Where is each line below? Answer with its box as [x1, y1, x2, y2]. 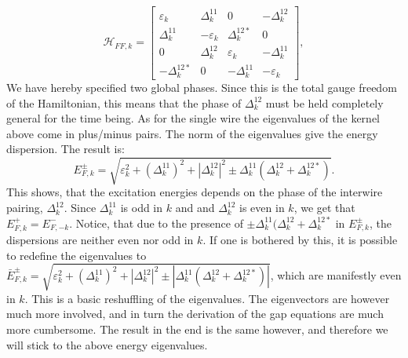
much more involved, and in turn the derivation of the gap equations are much [6, 305, 384, 322]
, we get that [293, 199, 355, 216]
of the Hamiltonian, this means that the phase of [6, 94, 242, 111]
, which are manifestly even [270, 267, 402, 283]
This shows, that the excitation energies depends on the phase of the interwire [6, 184, 383, 200]
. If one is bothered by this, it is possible [202, 232, 398, 248]
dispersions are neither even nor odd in [6, 232, 194, 248]
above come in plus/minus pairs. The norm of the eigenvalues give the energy [6, 125, 378, 141]
